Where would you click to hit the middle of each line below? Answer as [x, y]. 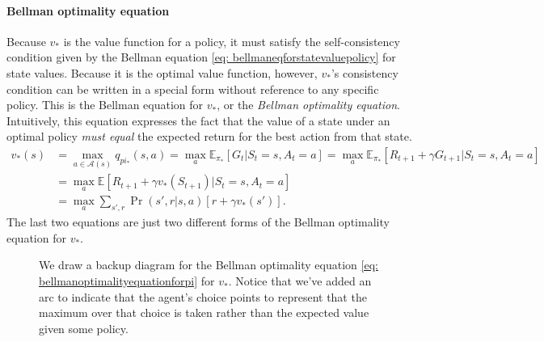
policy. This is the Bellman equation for [105, 105]
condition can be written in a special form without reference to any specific [193, 89]
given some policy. [84, 328]
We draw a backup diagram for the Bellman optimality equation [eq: [209, 265]
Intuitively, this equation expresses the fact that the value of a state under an [198, 120]
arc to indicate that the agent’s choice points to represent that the [203, 296]
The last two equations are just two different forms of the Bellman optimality [198, 222]
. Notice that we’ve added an [300, 281]
